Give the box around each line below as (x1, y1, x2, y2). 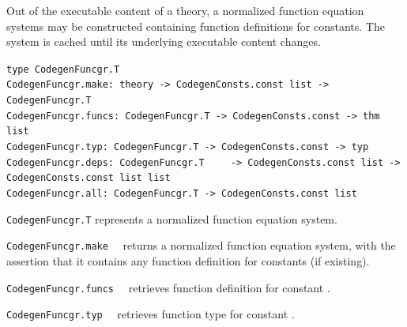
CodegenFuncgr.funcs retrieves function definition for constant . (6, 279, 330, 295)
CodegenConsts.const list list (6, 172, 171, 184)
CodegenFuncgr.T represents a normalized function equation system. (6, 210, 337, 227)
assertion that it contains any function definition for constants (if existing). (6, 253, 370, 269)
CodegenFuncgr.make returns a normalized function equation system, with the (6, 237, 396, 254)
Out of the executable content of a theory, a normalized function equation (6, 2, 364, 18)
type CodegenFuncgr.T (6, 63, 120, 75)
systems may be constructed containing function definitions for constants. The (6, 17, 385, 34)
